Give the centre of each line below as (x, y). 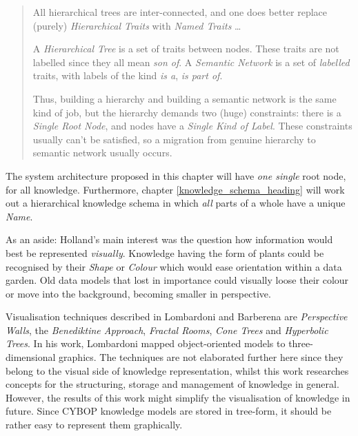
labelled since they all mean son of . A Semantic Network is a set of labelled (191, 62)
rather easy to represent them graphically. (94, 425)
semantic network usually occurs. (102, 153)
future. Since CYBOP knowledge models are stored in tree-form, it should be (169, 411)
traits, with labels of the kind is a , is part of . (128, 75)
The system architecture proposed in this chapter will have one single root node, (176, 175)
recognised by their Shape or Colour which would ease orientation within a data (174, 266)
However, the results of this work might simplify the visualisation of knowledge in (178, 397)
